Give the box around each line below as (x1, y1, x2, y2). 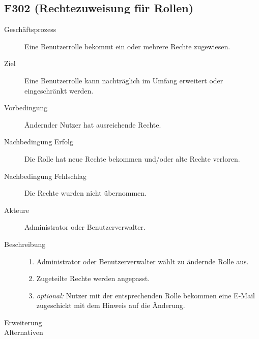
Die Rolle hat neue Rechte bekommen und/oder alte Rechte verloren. (24, 153, 240, 164)
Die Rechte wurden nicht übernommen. (24, 188, 147, 198)
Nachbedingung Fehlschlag (4, 170, 87, 181)
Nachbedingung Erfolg (4, 136, 73, 147)
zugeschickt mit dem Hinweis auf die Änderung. (36, 300, 185, 311)
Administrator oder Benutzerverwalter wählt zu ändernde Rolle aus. (36, 256, 249, 266)
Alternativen (4, 327, 43, 337)
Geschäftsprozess (4, 24, 56, 35)
